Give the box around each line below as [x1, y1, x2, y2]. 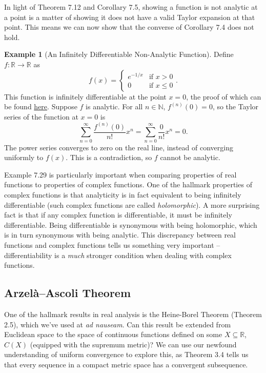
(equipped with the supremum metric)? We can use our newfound [30, 339, 237, 349]
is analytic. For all [86, 101, 143, 112]
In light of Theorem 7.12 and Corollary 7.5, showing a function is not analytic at [4, 2, 258, 12]
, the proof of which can [186, 91, 261, 102]
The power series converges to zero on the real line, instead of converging [4, 142, 233, 152]
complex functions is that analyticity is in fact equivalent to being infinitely [4, 189, 241, 200]
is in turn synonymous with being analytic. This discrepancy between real [4, 229, 236, 240]
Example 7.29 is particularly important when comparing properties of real [4, 169, 237, 180]
